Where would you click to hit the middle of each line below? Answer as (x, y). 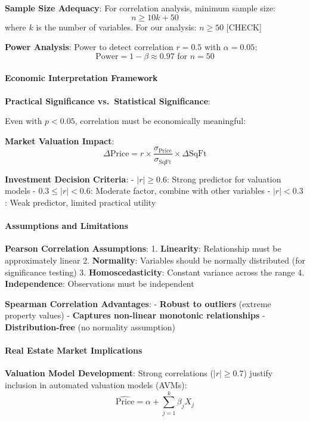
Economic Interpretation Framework (81, 78)
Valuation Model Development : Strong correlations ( (109, 373)
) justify (258, 373)
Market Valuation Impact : (60, 140)
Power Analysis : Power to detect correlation (89, 47)
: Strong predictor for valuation (224, 179)
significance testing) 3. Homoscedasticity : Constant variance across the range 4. (155, 272)
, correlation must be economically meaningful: (160, 121)
